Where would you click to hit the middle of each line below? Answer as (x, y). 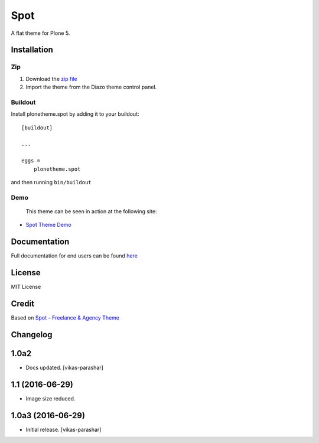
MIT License (26, 287)
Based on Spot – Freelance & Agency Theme (65, 318)
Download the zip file (51, 79)
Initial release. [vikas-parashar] (64, 429)
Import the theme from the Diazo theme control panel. (91, 87)
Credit (23, 303)
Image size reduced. (51, 398)
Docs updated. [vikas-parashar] (64, 367)
